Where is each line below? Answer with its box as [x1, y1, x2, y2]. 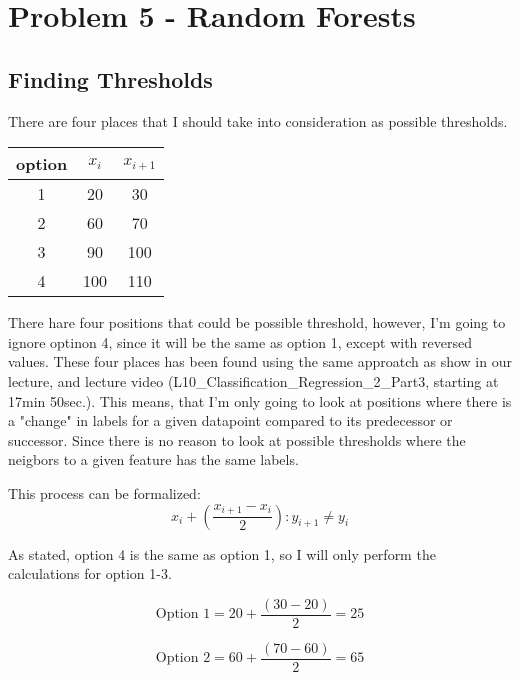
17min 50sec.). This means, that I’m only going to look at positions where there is [8, 390, 512, 411]
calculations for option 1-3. [8, 563, 172, 584]
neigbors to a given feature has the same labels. [8, 449, 299, 470]
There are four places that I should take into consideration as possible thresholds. [8, 110, 508, 131]
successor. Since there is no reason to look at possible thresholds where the [8, 429, 466, 450]
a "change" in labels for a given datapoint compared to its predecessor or [8, 410, 453, 431]
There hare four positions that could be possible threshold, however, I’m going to [8, 312, 506, 333]
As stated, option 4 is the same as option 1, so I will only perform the [8, 543, 436, 564]
